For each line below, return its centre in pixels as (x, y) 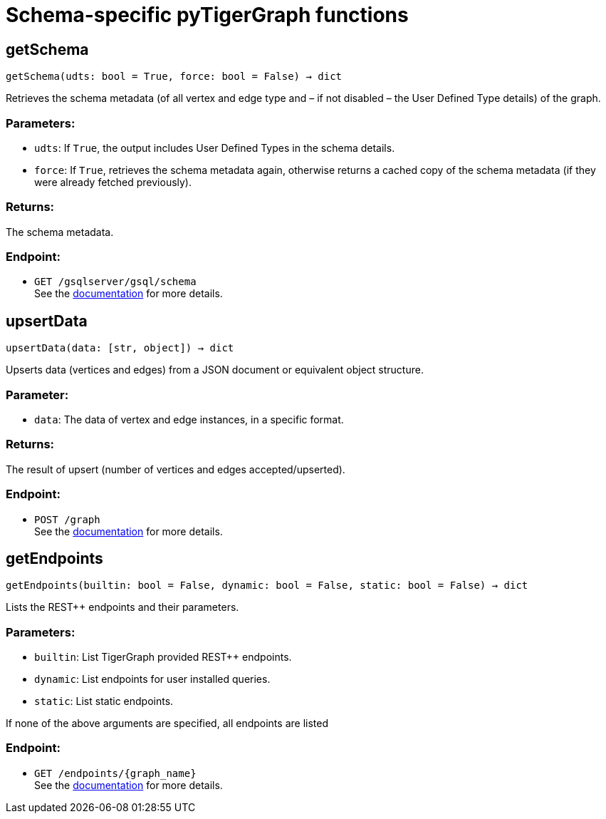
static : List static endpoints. (104, 701)
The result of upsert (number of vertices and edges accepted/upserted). (176, 469)
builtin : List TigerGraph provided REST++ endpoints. (163, 657)
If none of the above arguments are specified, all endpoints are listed (167, 723)
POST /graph (67, 519)
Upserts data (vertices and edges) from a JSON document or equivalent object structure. (215, 370)
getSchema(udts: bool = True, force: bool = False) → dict (174, 77)
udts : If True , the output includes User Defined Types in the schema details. (215, 148)
